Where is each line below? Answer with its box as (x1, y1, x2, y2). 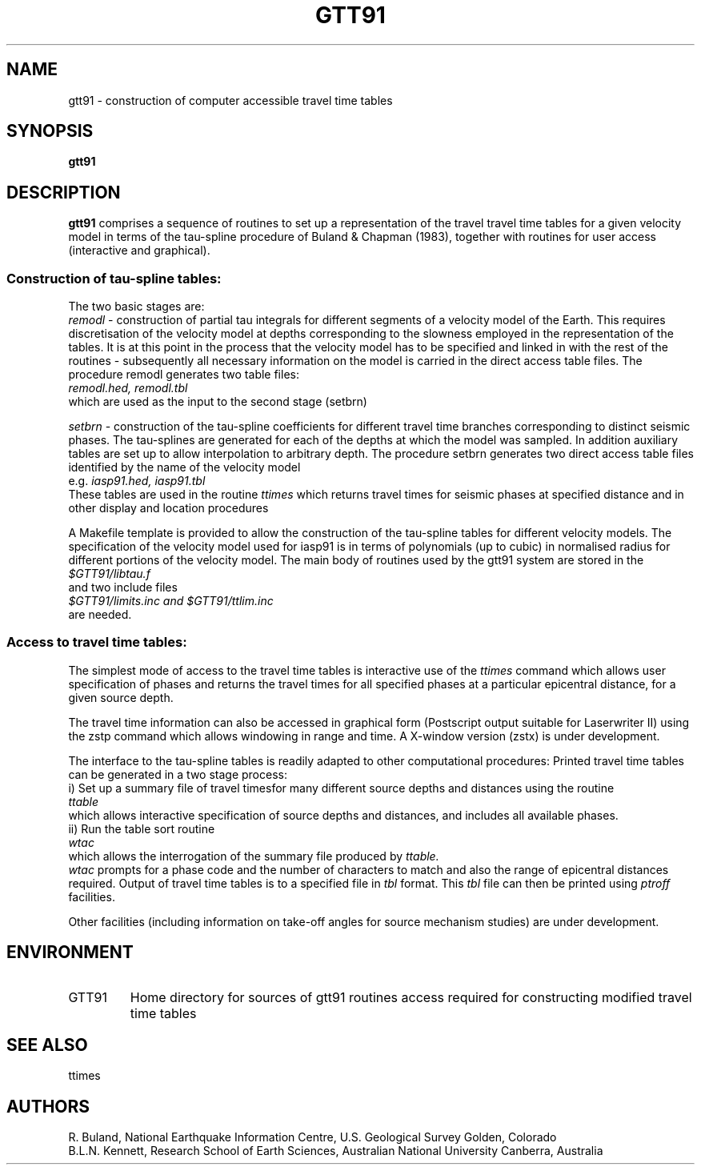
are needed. (68, 608, 132, 622)
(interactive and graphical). (68, 243, 210, 258)
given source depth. (68, 690, 174, 704)
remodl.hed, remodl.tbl (68, 381, 188, 395)
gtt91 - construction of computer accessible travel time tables (68, 93, 393, 107)
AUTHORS (6, 1096, 90, 1117)
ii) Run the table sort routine (68, 821, 215, 836)
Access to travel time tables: (6, 634, 187, 651)
